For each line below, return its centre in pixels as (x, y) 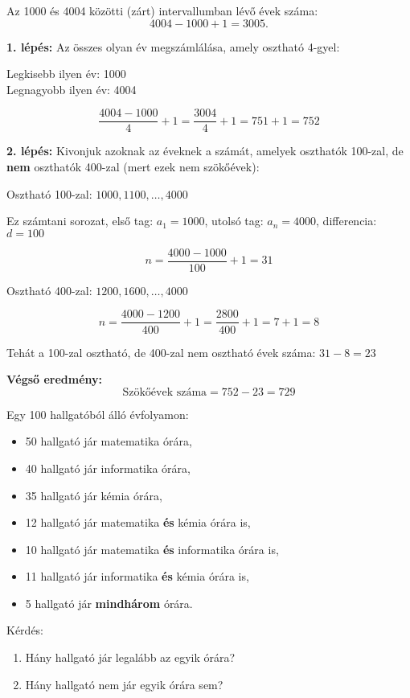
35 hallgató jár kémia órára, (94, 495)
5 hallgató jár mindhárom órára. (109, 603)
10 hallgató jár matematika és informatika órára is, (152, 549)
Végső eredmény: (55, 379)
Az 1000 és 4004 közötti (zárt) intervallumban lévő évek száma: (162, 10)
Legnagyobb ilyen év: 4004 (72, 89)
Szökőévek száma (165, 392)
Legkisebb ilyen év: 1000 (66, 74)
